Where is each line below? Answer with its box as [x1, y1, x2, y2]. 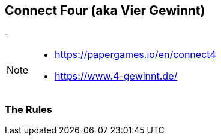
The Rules [5, 103, 52, 115]
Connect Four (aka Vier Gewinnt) [5, 3, 205, 18]
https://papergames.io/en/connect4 [55, 48, 216, 61]
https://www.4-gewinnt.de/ [55, 70, 178, 83]
